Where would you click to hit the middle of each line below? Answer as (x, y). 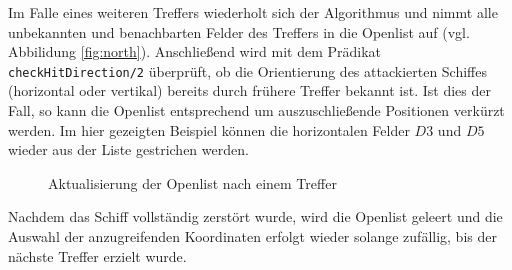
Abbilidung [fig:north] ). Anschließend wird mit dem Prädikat (195, 51)
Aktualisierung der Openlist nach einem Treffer (192, 182)
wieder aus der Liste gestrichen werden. (128, 149)
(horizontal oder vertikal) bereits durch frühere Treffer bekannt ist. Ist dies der (249, 90)
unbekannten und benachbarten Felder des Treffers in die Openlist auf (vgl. (239, 31)
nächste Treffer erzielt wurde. (97, 255)
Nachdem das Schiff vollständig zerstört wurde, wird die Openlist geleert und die (255, 216)
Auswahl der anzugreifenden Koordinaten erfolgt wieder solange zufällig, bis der (252, 236)
